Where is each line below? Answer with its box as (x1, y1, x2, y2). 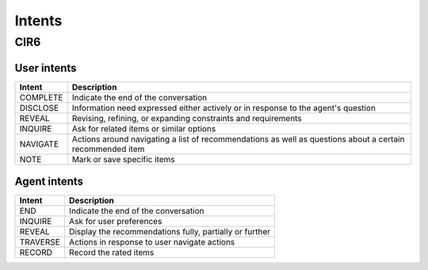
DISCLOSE (19, 102, 59, 113)
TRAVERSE (19, 237, 61, 248)
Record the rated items (68, 247, 155, 258)
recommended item (71, 143, 145, 154)
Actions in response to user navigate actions (68, 237, 235, 248)
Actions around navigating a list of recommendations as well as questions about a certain (71, 133, 405, 144)
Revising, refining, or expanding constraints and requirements (71, 112, 302, 124)
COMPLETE (19, 92, 63, 103)
